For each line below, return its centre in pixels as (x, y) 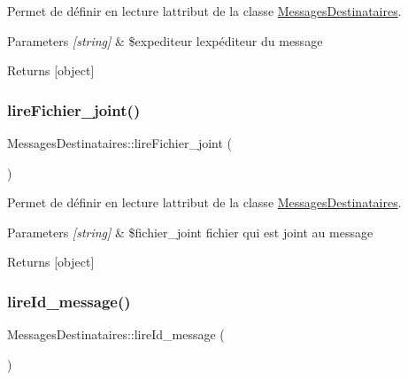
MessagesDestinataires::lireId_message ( (116, 334)
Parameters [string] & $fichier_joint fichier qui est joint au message (190, 232)
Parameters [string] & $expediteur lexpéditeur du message (165, 40)
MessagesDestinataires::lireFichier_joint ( (120, 143)
